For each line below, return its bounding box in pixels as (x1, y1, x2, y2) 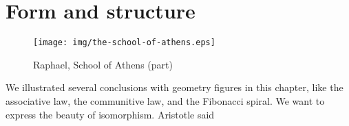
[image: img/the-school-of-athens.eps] (33, 38, 215, 48)
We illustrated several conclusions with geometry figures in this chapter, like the (6, 80, 343, 94)
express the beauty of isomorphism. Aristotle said (6, 107, 215, 121)
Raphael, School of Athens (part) (33, 57, 173, 71)
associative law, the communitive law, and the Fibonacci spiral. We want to (6, 93, 325, 108)
